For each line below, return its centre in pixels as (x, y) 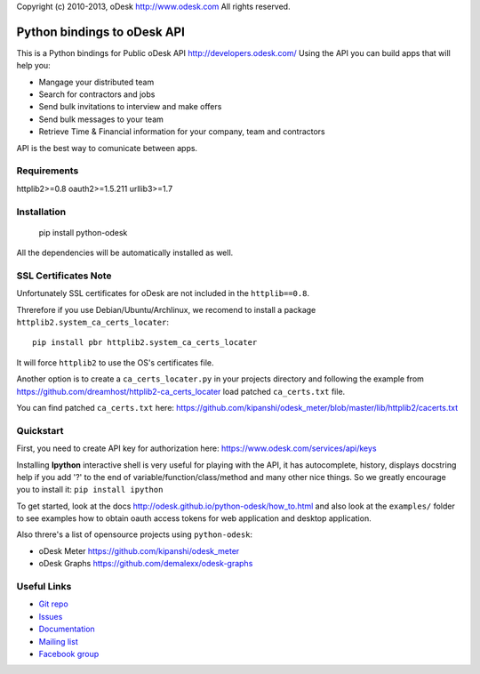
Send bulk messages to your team (101, 119)
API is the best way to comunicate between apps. (107, 148)
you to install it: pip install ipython (90, 490)
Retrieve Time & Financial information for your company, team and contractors (182, 132)
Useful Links (44, 587)
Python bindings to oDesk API (101, 32)
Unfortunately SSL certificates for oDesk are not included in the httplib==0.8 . (163, 293)
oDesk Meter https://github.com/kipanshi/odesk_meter (139, 550)
